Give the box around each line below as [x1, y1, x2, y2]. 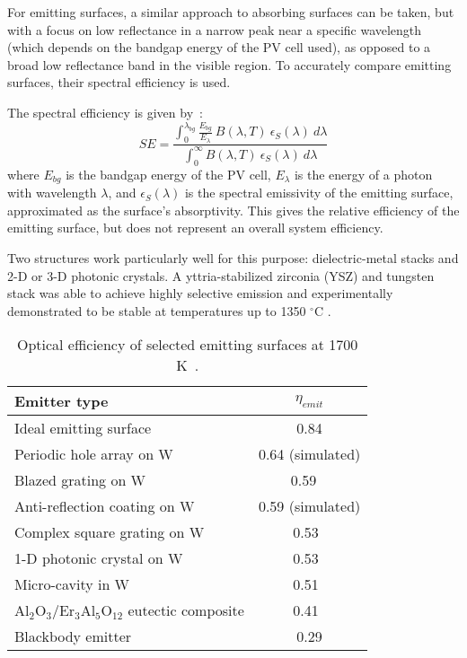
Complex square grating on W [14, 522, 205, 543]
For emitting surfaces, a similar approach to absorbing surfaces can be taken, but [7, 3, 454, 21]
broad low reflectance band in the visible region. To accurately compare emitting [7, 55, 452, 74]
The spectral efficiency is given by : [7, 102, 203, 121]
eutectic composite [128, 600, 244, 621]
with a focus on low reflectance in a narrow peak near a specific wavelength [7, 20, 422, 39]
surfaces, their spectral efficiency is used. [7, 73, 231, 92]
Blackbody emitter [14, 626, 132, 647]
